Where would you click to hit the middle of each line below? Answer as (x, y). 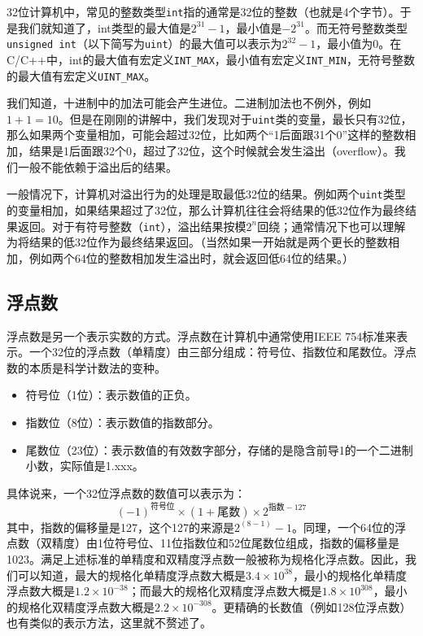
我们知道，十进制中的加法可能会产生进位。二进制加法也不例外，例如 (189, 103)
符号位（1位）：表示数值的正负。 (111, 395)
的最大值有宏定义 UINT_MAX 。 (81, 75)
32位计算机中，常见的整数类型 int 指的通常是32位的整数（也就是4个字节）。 (203, 11)
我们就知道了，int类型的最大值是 (104, 27)
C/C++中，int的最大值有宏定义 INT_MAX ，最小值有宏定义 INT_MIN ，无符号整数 (211, 59)
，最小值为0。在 (359, 44)
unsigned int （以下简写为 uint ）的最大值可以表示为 (144, 44)
